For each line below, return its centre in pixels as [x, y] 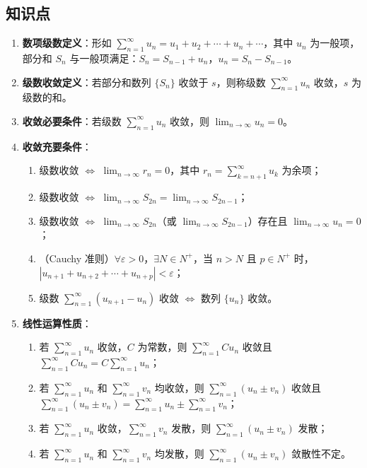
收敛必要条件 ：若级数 [72, 121]
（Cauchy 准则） [77, 258]
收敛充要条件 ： [57, 146]
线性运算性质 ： [57, 323]
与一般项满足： [104, 58]
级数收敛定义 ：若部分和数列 [87, 82]
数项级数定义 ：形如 [67, 43]
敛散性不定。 [321, 454]
